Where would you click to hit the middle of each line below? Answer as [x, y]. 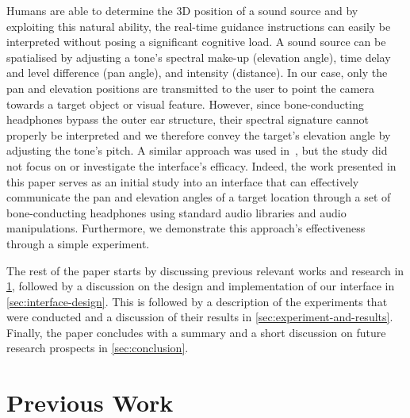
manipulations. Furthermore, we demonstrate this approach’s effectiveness [186, 228]
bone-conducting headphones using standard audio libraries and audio [176, 212]
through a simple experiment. [78, 243]
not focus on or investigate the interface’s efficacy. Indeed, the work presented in [201, 165]
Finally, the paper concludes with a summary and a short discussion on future [196, 332]
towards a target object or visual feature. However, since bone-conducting [185, 104]
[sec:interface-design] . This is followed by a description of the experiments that [197, 301]
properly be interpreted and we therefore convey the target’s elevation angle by [199, 134]
